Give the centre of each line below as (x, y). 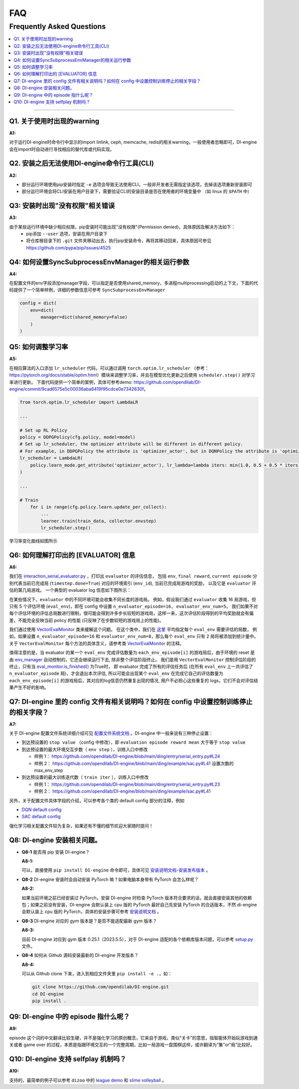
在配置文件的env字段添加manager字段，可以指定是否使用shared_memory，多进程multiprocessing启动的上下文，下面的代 (134, 283)
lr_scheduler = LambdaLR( (51, 458)
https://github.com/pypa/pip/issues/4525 (69, 247)
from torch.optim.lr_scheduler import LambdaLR (79, 402)
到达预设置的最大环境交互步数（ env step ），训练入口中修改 (85, 749)
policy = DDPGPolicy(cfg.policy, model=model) (77, 437)
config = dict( (38, 303)
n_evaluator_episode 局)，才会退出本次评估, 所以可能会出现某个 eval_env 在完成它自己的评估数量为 (116, 673)
